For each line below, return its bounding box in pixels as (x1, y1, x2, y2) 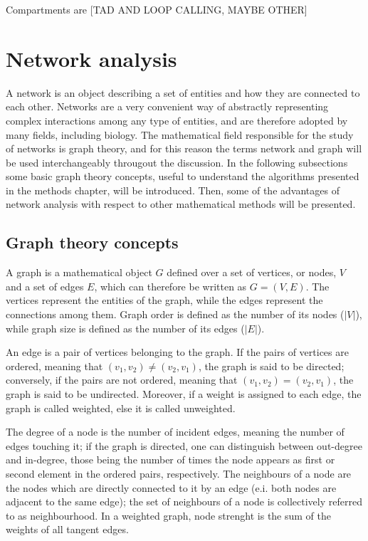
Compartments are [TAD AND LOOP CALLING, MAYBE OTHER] (6, 2, 307, 16)
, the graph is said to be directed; (198, 358, 345, 373)
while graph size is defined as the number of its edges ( (6, 320, 245, 335)
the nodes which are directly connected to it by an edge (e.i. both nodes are (6, 480, 337, 495)
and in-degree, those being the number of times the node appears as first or (6, 452, 335, 467)
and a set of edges (6, 278, 84, 293)
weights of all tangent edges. (6, 522, 129, 537)
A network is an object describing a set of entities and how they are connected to (6, 85, 360, 100)
